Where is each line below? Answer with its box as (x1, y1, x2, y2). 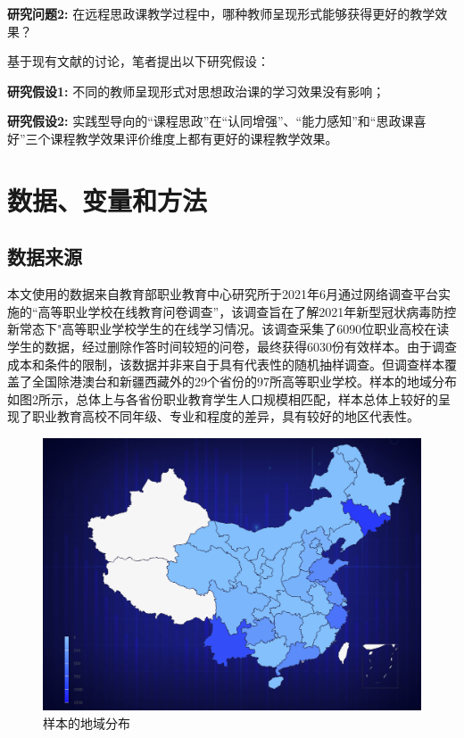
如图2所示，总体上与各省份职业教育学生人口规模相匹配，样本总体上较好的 (7, 389, 438, 408)
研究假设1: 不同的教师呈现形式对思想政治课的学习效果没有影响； (7, 81, 385, 100)
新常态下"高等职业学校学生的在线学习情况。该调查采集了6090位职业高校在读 (7, 319, 450, 338)
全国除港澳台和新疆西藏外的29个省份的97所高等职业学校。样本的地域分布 (31, 372, 457, 391)
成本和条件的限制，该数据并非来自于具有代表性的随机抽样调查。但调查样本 (7, 354, 444, 373)
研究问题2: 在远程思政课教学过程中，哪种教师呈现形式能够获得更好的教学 (7, 4, 435, 22)
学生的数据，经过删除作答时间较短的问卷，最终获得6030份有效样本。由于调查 (7, 336, 457, 355)
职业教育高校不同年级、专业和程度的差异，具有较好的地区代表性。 (31, 407, 419, 426)
